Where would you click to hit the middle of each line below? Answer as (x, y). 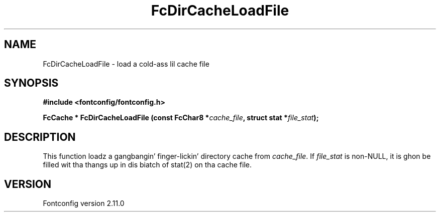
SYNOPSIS (31, 83)
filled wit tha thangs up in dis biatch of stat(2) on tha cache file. (147, 165)
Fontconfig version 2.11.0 (84, 203)
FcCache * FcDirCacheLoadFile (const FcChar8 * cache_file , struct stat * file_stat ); (181, 118)
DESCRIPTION (40, 137)
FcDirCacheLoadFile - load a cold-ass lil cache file (126, 64)
